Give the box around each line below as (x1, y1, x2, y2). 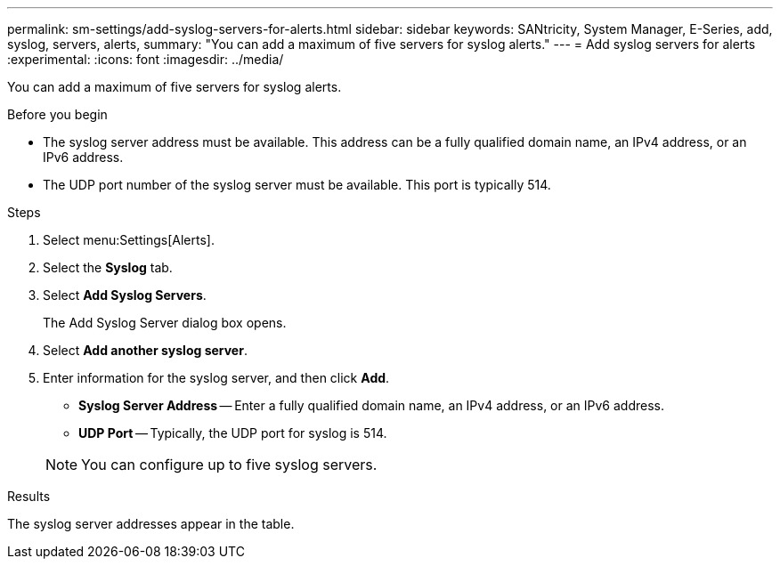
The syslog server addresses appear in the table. (7, 516, 295, 531)
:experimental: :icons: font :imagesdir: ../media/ (7, 52, 284, 67)
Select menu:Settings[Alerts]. (43, 232, 215, 247)
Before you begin (7, 107, 108, 122)
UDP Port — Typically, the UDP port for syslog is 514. (78, 425, 387, 441)
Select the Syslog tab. (43, 260, 173, 275)
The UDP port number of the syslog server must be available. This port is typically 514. (43, 177, 551, 192)
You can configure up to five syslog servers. (81, 456, 378, 473)
